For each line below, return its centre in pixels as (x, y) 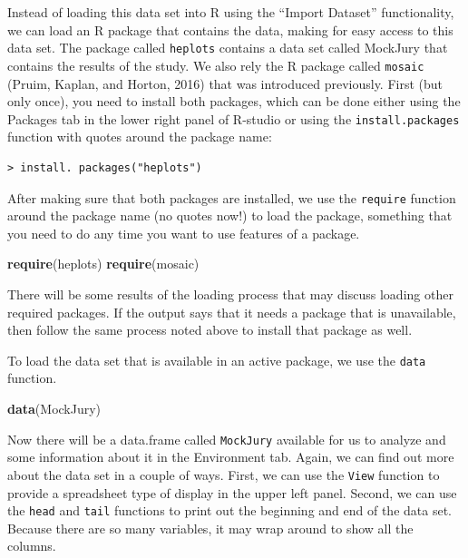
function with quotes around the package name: (140, 137)
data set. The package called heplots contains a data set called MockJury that (228, 48)
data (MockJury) (54, 408)
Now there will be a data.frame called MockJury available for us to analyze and (227, 439)
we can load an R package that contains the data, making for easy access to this (230, 29)
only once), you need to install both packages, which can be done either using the (234, 101)
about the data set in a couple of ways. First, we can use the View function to (224, 474)
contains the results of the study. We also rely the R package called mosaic (216, 65)
